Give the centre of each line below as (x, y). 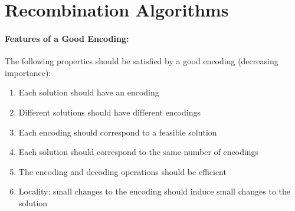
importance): (28, 72)
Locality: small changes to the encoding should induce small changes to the (155, 191)
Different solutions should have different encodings (109, 112)
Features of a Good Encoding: (67, 38)
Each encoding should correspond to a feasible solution (118, 132)
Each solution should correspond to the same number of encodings (139, 152)
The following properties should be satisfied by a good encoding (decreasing (142, 61)
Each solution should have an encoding (89, 92)
